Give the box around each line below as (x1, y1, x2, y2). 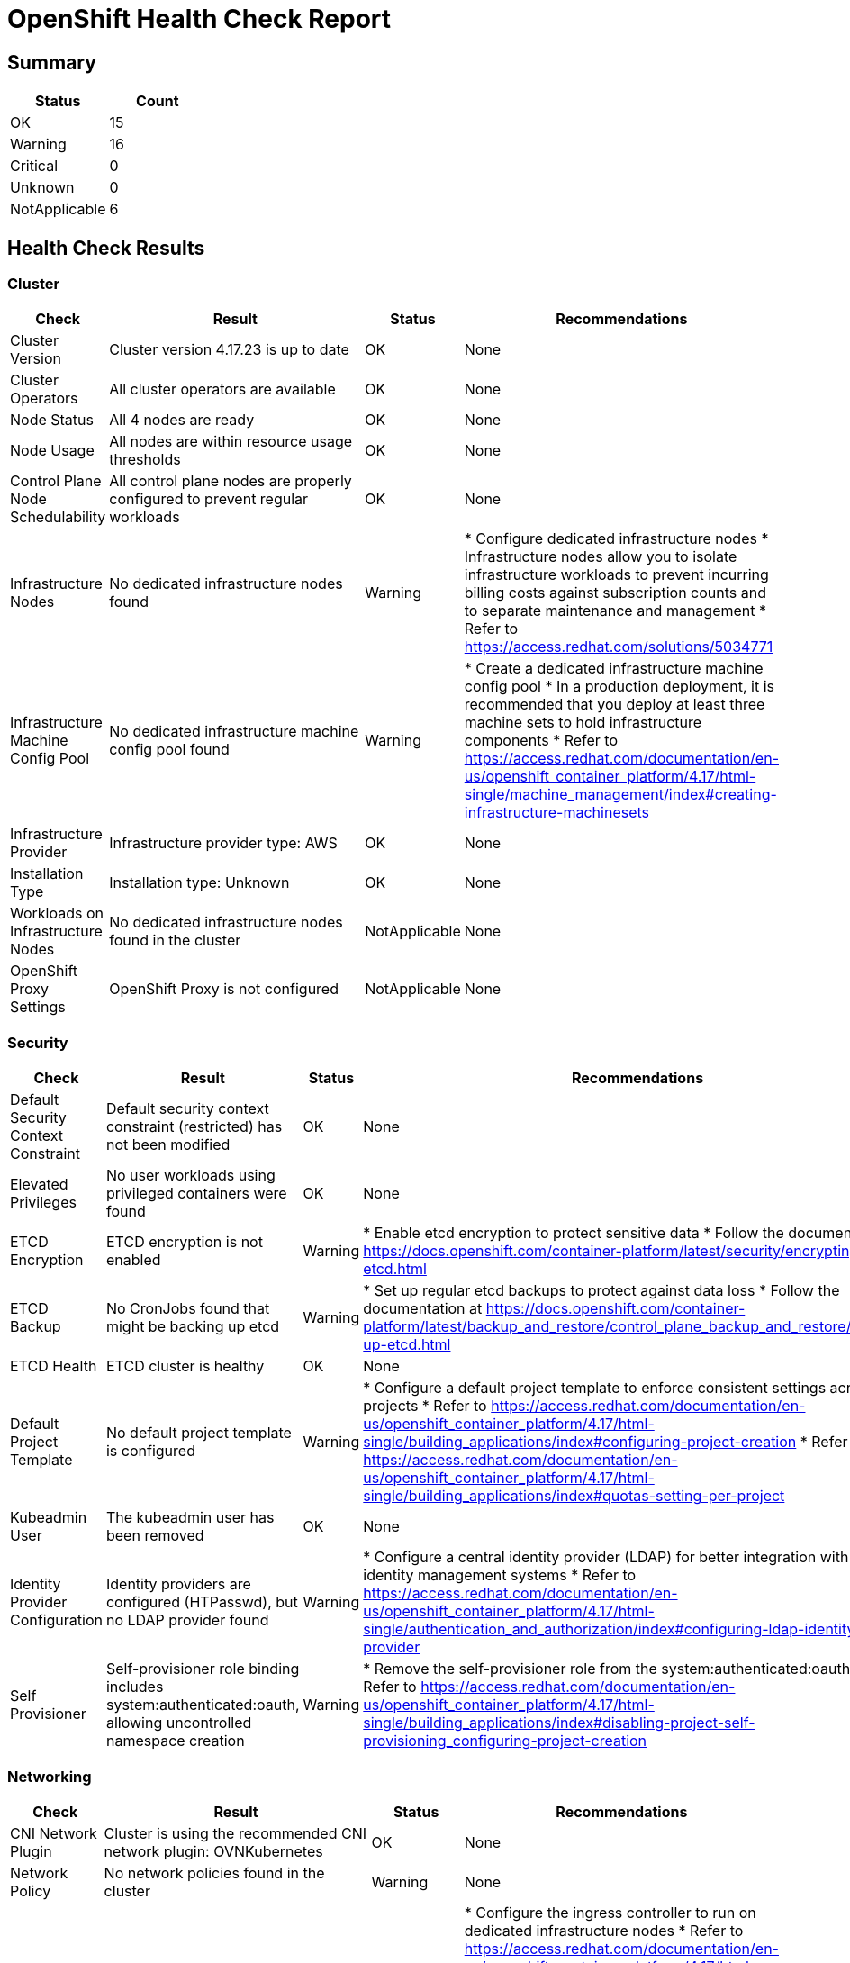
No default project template (105, 1424, 292, 1443)
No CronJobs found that (105, 1299, 270, 1318)
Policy (10, 1881, 51, 1900)
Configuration (10, 1611, 103, 1630)
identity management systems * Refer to (363, 1566, 637, 1585)
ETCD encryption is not (105, 1233, 263, 1252)
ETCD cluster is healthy (105, 1357, 265, 1376)
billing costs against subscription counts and (464, 583, 767, 602)
